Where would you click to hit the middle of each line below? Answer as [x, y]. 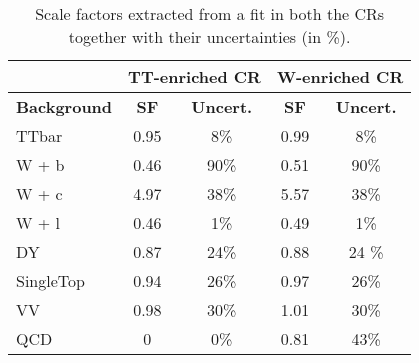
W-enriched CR [340, 76]
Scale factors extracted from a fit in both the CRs [210, 13]
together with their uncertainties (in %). [209, 36]
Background [64, 106]
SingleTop [50, 280]
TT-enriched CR [194, 76]
